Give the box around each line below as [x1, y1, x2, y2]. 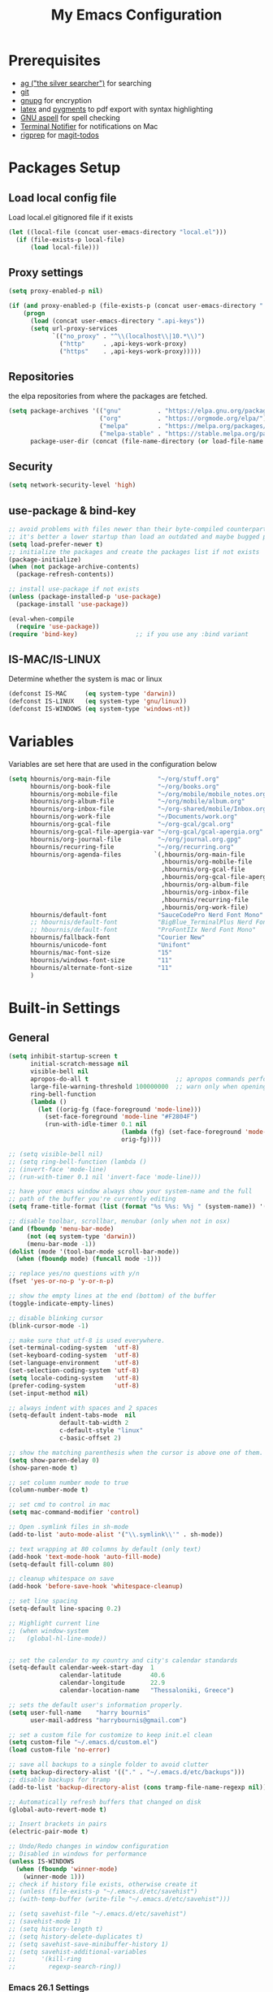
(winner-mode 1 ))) [23, 1873, 85, 1881]
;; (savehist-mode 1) [8, 1917, 82, 1926]
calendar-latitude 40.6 [59, 1671, 165, 1679]
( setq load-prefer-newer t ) [8, 540, 104, 548]
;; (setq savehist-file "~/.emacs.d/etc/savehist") [8, 1910, 187, 1918]
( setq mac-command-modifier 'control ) [8, 1509, 140, 1517]
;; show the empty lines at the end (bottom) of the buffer [8, 1292, 217, 1301]
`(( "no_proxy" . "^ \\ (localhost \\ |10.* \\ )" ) [51, 331, 206, 340]
